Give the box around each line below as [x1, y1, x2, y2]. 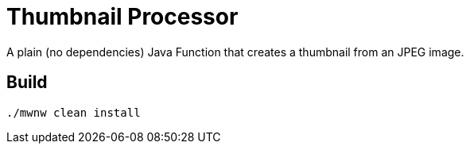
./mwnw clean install [6, 106, 141, 119]
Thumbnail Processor [6, 3, 239, 30]
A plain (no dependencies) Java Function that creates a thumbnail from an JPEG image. [6, 44, 464, 59]
